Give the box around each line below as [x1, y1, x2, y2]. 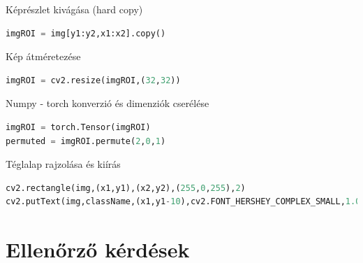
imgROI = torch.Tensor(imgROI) [6, 122, 151, 132]
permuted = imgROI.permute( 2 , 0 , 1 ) [6, 136, 166, 146]
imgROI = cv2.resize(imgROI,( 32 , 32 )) [6, 75, 181, 85]
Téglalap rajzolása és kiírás [6, 157, 121, 171]
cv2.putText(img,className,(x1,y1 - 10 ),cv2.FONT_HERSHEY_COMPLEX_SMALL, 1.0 [6, 197, 361, 207]
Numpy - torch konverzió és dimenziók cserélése [6, 96, 209, 111]
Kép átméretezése [6, 49, 81, 64]
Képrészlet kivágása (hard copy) [6, 2, 143, 16]
